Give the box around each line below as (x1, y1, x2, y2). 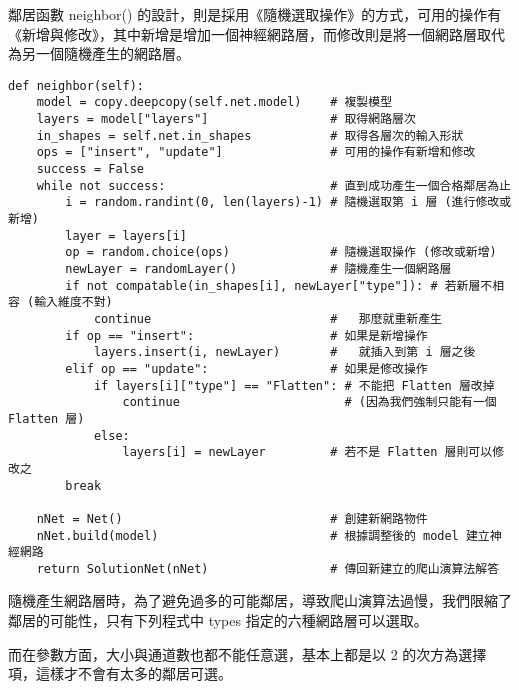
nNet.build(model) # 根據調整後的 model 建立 (36, 528, 490, 543)
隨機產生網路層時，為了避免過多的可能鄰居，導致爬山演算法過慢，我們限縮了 (8, 590, 512, 611)
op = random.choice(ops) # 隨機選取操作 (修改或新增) (65, 245, 497, 260)
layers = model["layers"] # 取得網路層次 (36, 112, 416, 127)
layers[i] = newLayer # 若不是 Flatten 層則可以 (122, 445, 493, 460)
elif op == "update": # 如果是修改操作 (65, 361, 428, 376)
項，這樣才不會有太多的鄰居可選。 (8, 663, 232, 684)
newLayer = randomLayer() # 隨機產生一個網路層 (65, 262, 452, 276)
